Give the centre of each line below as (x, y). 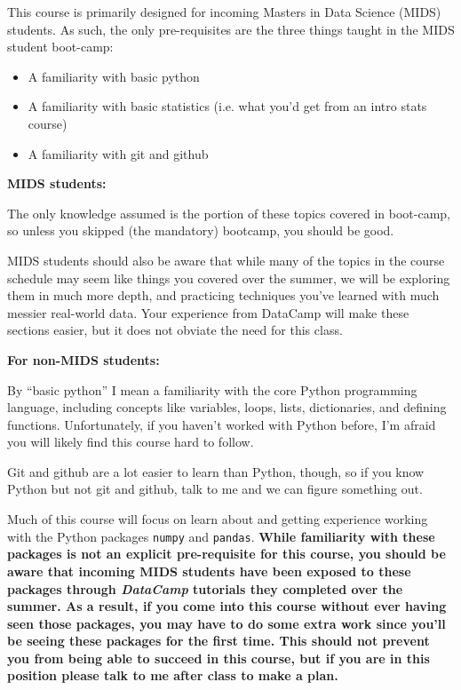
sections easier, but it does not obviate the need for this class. (175, 330)
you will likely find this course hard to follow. (131, 442)
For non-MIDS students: (83, 359)
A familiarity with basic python (114, 76)
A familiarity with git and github (118, 153)
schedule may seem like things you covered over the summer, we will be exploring (229, 278)
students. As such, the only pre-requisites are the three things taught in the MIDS (231, 29)
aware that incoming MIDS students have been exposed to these (209, 571)
